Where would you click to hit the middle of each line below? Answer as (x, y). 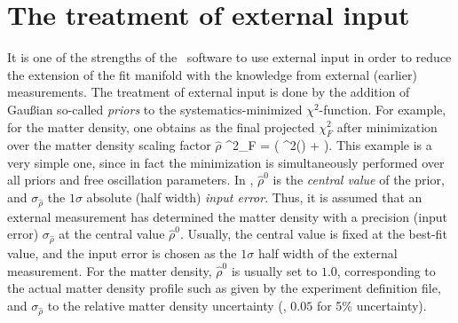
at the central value (112, 234)
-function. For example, (383, 109)
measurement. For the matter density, (110, 270)
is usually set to (274, 270)
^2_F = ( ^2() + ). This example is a (329, 145)
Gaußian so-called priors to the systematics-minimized (155, 109)
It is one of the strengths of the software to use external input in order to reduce (229, 57)
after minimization (387, 126)
